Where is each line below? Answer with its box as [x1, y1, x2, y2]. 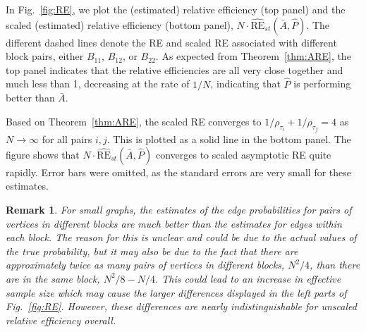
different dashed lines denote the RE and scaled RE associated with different [6, 35, 337, 49]
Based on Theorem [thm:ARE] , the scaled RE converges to [6, 113, 262, 128]
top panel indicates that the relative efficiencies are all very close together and [6, 62, 343, 77]
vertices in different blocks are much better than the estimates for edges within [6, 216, 342, 230]
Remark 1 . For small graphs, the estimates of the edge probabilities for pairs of [6, 202, 352, 216]
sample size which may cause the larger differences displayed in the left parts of [6, 285, 347, 300]
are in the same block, [6, 271, 100, 285]
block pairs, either [6, 49, 84, 63]
